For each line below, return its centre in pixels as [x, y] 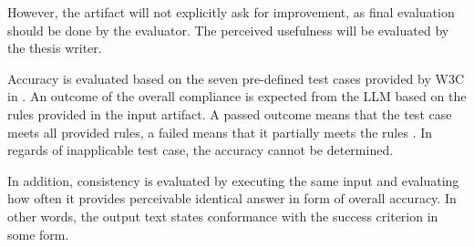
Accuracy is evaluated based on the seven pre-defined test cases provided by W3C [236, 78]
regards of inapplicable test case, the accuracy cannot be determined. [201, 150]
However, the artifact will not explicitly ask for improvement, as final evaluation [231, 12]
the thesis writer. [55, 48]
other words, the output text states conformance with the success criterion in [223, 216]
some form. [38, 234]
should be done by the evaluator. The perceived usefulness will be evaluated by [228, 30]
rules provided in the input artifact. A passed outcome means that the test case [230, 113]
